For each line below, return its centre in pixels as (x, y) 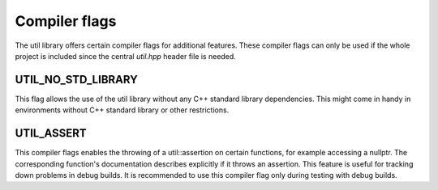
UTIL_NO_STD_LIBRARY (76, 80)
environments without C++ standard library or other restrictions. (122, 110)
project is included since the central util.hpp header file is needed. (126, 56)
